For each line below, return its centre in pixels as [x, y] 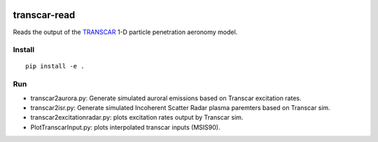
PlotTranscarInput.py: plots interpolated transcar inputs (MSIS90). [125, 127]
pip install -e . [55, 66]
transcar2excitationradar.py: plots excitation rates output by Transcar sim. [137, 118]
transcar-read [44, 15]
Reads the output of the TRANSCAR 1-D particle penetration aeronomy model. [125, 32]
